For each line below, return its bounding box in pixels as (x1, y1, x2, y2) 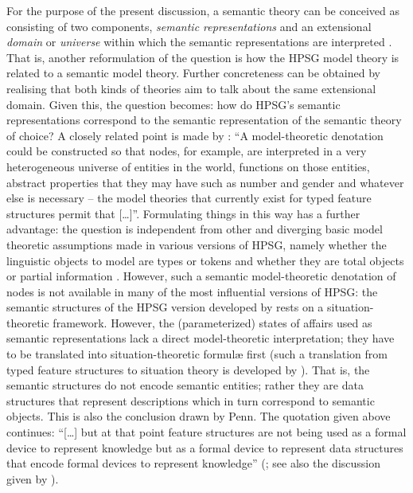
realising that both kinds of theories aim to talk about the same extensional (6, 80, 376, 96)
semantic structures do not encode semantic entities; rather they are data (6, 377, 364, 393)
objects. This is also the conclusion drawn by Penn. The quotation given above (6, 408, 391, 425)
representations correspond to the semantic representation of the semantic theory (6, 112, 402, 128)
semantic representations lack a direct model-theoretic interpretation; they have (6, 330, 395, 346)
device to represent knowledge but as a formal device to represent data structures (6, 439, 403, 456)
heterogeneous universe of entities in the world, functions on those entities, (6, 158, 370, 174)
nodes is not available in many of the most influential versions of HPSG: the (6, 283, 378, 299)
